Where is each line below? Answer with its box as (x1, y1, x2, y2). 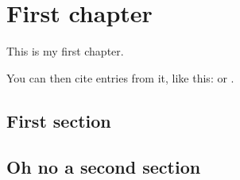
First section (6, 108, 111, 132)
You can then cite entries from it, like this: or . (6, 69, 234, 86)
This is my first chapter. (6, 43, 124, 59)
